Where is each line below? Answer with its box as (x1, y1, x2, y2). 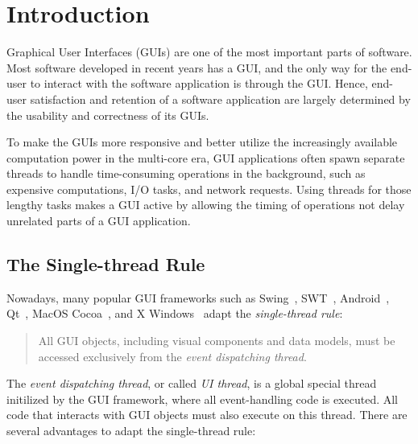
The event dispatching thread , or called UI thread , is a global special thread (6, 375, 377, 392)
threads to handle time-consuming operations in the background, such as (6, 165, 366, 182)
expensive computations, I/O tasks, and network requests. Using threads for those (6, 180, 412, 197)
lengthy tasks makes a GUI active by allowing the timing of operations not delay (6, 196, 405, 213)
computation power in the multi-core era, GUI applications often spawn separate (6, 149, 405, 166)
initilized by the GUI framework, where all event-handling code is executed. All (6, 390, 399, 407)
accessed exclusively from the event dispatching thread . (38, 347, 307, 364)
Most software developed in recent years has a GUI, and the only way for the (6, 59, 387, 76)
